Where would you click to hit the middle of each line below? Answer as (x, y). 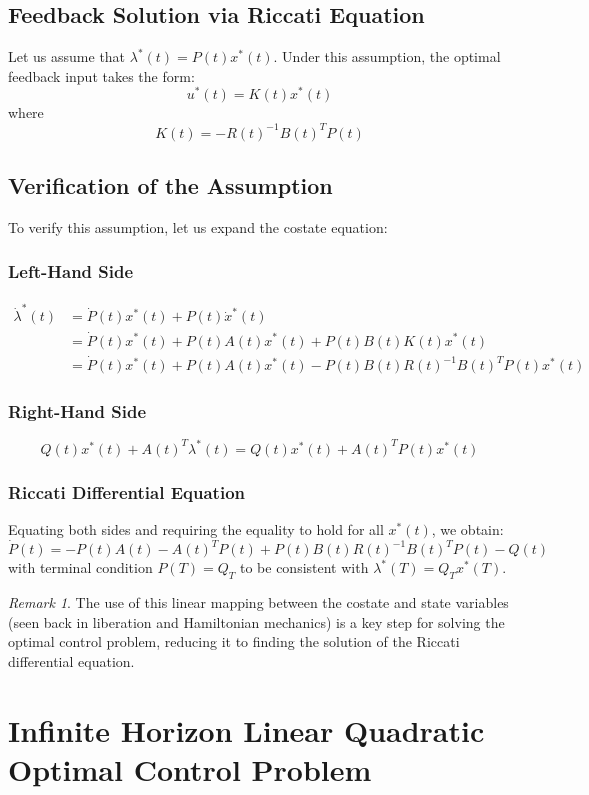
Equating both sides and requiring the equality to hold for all (196, 529)
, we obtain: (467, 529)
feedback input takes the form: (101, 75)
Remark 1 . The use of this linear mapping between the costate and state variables (258, 601)
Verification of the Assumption (170, 184)
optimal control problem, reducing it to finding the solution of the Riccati (234, 641)
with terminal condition (80, 567)
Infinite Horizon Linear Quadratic (246, 729)
